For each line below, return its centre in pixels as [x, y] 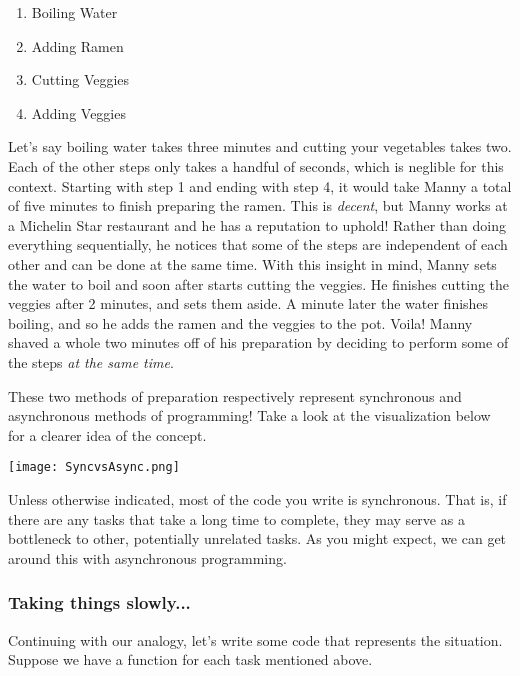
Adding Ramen [77, 45]
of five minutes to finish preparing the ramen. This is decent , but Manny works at [258, 205]
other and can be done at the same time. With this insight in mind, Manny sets [252, 263]
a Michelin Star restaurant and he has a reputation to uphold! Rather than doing [257, 224]
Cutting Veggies [80, 79]
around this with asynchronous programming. [147, 557]
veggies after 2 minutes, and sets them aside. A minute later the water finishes [248, 303]
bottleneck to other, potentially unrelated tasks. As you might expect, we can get [257, 538]
